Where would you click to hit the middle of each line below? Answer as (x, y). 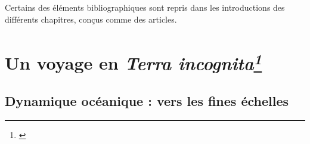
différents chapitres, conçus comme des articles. (91, 19)
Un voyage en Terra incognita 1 (134, 62)
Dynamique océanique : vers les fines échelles (147, 101)
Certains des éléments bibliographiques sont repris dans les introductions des (145, 7)
